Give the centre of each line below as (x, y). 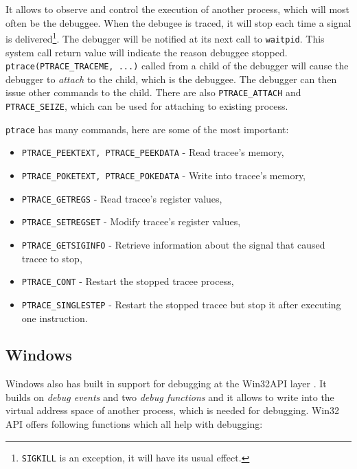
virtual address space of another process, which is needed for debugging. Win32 (173, 410)
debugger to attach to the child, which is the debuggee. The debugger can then (171, 79)
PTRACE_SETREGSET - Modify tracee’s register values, (131, 221)
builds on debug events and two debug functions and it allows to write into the (170, 397)
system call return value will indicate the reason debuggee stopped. (147, 52)
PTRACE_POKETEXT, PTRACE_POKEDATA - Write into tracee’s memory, (164, 175)
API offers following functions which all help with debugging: (134, 424)
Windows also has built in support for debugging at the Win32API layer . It (166, 384)
